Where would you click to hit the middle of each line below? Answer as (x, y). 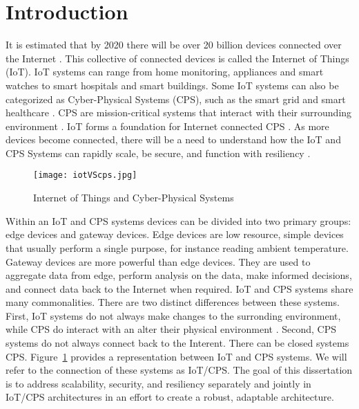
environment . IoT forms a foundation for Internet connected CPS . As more (167, 126)
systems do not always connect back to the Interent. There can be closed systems (177, 343)
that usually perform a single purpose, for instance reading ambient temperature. (177, 247)
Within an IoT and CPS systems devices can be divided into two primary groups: (178, 220)
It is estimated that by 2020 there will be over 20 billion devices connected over (174, 45)
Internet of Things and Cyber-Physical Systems (134, 198)
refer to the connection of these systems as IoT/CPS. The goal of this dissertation (179, 370)
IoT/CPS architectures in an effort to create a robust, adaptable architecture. (170, 397)
